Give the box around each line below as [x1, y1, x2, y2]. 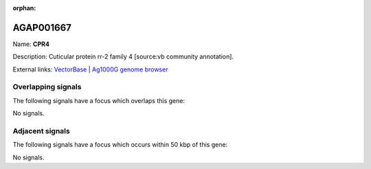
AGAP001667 [12, 21, 72, 34]
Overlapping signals [12, 82, 82, 92]
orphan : [12, 4, 36, 12]
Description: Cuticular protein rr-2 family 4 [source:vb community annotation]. [12, 52, 234, 61]
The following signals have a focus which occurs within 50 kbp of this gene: [12, 141, 228, 149]
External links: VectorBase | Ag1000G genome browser [12, 65, 168, 74]
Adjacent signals [12, 126, 70, 135]
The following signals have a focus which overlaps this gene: [12, 96, 185, 104]
